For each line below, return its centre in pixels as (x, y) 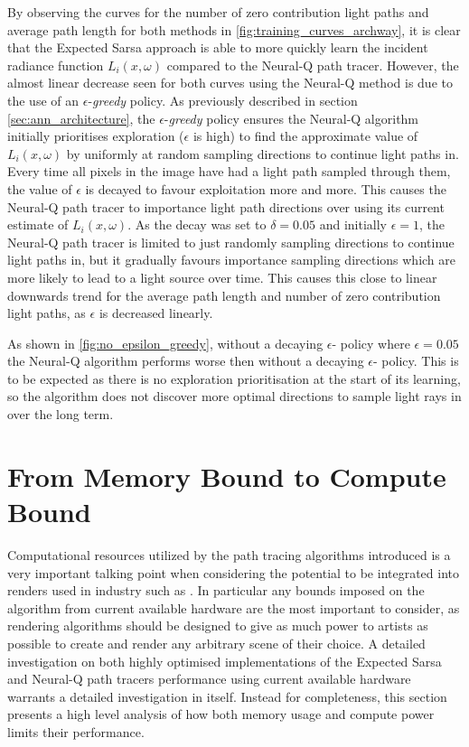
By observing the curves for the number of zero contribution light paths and (218, 12)
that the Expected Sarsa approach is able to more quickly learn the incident (218, 47)
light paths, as (47, 313)
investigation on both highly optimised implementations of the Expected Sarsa (225, 661)
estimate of (38, 224)
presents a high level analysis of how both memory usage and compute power (221, 714)
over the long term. (61, 414)
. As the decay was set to (197, 224)
